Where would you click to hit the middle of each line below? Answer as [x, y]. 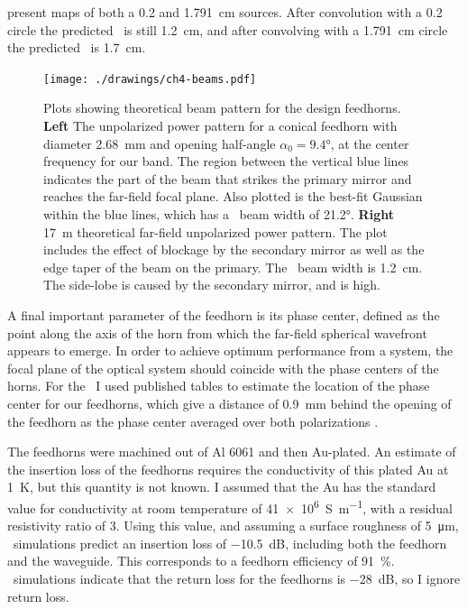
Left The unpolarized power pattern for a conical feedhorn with [220, 126]
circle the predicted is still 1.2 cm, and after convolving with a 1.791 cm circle [228, 29]
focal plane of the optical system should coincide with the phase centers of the [223, 368]
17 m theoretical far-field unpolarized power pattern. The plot [215, 231]
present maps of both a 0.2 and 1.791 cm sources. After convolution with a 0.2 [225, 12]
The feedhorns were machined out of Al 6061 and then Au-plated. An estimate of [232, 452]
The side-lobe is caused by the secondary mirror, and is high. [212, 285]
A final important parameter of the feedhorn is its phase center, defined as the [224, 314]
